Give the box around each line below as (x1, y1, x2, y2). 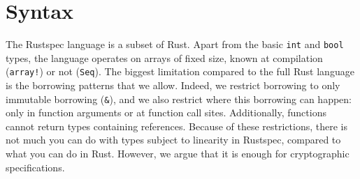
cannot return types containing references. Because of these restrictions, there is (6, 118, 348, 133)
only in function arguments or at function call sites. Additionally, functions (6, 105, 326, 120)
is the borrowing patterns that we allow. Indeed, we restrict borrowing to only (6, 78, 340, 93)
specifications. (6, 159, 65, 174)
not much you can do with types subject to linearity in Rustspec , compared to (6, 132, 341, 147)
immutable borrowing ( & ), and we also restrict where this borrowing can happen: (6, 91, 352, 106)
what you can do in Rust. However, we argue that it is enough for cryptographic (6, 146, 350, 161)
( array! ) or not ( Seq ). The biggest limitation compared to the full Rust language (6, 64, 354, 79)
